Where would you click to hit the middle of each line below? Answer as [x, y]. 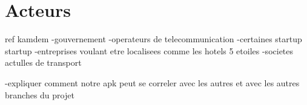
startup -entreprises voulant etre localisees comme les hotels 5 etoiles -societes [149, 50]
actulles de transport [43, 62]
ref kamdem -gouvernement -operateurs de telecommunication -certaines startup [153, 39]
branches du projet [40, 94]
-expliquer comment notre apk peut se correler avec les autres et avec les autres [152, 82]
